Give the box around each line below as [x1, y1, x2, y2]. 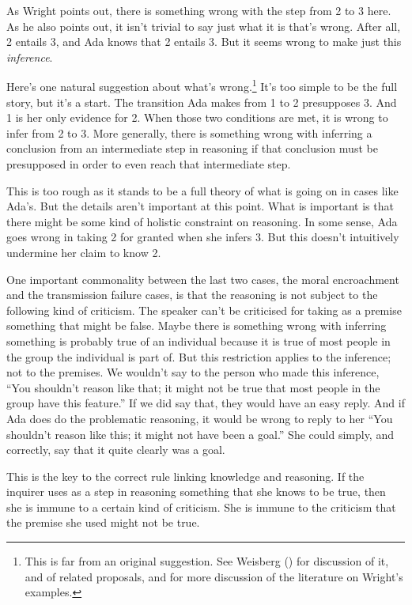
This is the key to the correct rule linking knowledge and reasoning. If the [6, 467, 365, 484]
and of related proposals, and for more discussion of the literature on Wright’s [25, 568, 403, 584]
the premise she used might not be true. [6, 514, 200, 531]
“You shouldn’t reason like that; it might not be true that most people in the [6, 379, 380, 395]
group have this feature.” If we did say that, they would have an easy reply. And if [6, 395, 405, 411]
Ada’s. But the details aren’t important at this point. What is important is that [6, 198, 394, 214]
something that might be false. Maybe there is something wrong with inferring [6, 317, 387, 334]
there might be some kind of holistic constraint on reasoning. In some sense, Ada [6, 213, 398, 229]
